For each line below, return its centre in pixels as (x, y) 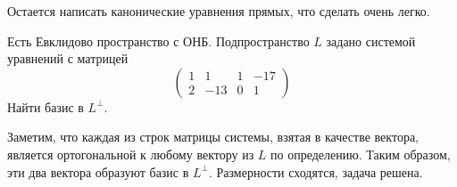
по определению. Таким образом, (361, 154)
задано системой (371, 41)
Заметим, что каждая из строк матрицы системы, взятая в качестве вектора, (213, 137)
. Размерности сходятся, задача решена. (316, 171)
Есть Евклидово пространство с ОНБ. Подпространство (158, 41)
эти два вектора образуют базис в (98, 171)
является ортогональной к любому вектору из (131, 154)
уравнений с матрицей (68, 58)
